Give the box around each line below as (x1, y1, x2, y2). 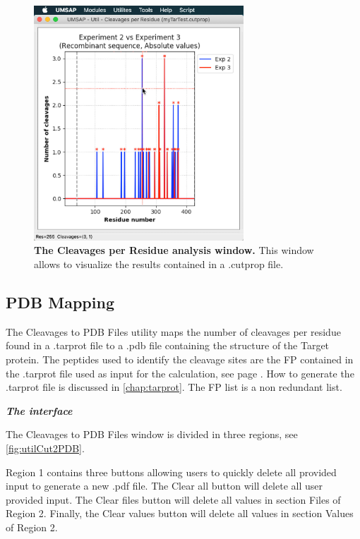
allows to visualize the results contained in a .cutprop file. (34, 257, 284, 272)
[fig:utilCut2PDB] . (6, 441, 85, 456)
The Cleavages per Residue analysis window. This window (34, 243, 314, 258)
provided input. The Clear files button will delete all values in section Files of (6, 492, 341, 507)
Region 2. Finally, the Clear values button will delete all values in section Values (6, 506, 354, 521)
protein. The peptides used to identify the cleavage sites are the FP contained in (6, 352, 354, 367)
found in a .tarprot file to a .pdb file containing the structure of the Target (6, 338, 330, 353)
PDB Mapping (6, 291, 114, 313)
